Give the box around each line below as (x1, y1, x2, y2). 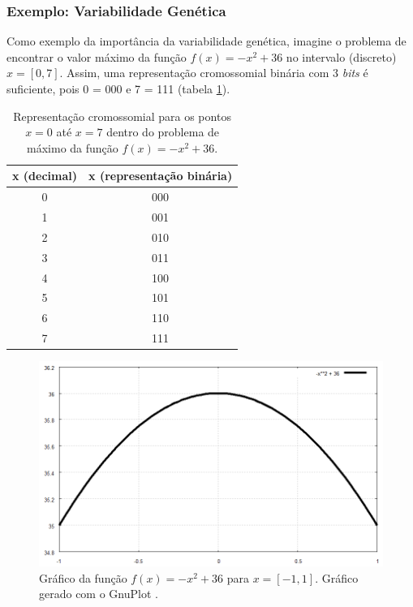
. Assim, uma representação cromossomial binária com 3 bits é (59, 64, 368, 81)
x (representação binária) (88, 167, 233, 184)
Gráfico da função (39, 569, 127, 586)
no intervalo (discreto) (286, 48, 397, 65)
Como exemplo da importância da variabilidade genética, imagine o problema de (6, 32, 407, 50)
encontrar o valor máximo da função (6, 48, 187, 65)
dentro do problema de (106, 123, 220, 140)
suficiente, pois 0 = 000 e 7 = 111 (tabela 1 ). (6, 80, 230, 97)
